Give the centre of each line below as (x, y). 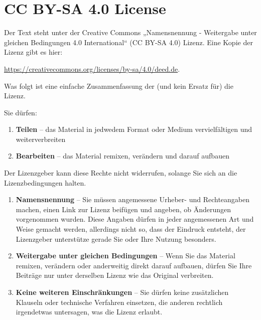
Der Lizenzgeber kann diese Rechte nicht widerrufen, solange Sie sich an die (121, 173)
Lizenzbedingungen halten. (45, 182)
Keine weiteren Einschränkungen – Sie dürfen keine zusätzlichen (122, 292)
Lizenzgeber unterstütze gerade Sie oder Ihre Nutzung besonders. (116, 238)
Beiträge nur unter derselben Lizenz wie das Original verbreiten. (115, 275)
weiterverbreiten (41, 139)
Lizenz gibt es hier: (33, 52)
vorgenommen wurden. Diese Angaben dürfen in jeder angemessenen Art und (135, 219)
